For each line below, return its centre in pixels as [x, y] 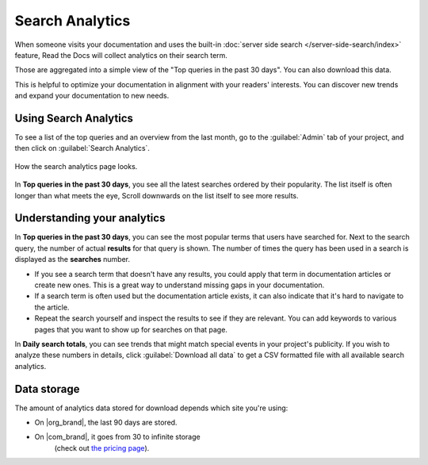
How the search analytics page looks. [76, 166]
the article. [52, 307]
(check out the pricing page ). [102, 448]
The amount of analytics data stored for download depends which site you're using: [151, 408]
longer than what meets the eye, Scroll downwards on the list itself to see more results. [157, 195]
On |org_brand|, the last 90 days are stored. [106, 423]
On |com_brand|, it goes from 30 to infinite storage [118, 437]
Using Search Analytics [74, 118]
